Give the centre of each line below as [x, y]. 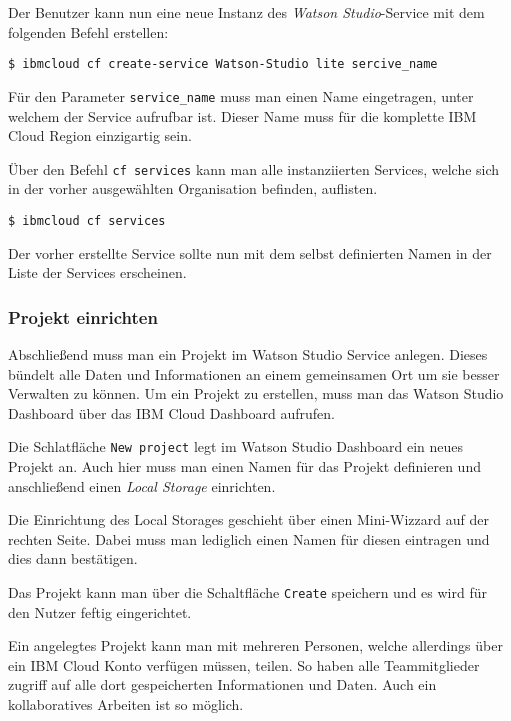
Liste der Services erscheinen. [97, 272]
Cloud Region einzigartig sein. [100, 135]
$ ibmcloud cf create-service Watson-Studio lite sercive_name [223, 64]
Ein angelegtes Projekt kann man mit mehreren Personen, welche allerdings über [255, 645]
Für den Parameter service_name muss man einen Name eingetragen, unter [241, 95]
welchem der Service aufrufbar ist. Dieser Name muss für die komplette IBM [242, 115]
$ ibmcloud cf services [87, 220]
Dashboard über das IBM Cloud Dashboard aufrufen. [171, 412]
